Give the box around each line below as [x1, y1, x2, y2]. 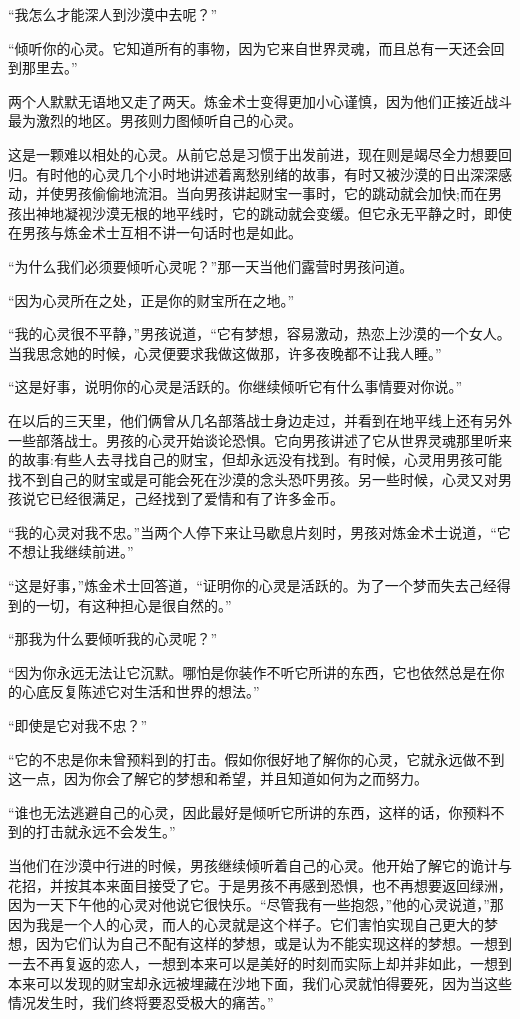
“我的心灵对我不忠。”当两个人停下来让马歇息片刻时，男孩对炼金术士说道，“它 [8, 521, 511, 542]
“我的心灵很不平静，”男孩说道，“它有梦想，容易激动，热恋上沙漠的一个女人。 [8, 323, 511, 344]
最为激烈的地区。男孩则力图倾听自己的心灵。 [8, 110, 302, 131]
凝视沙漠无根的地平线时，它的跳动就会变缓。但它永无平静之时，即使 [63, 202, 512, 223]
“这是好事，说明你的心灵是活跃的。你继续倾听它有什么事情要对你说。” [8, 376, 463, 397]
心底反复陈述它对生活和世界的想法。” [21, 681, 260, 702]
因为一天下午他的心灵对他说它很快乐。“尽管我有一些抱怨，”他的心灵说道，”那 [8, 894, 504, 915]
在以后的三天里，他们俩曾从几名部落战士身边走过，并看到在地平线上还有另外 [8, 409, 512, 430]
